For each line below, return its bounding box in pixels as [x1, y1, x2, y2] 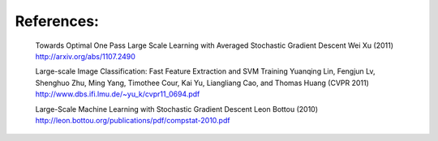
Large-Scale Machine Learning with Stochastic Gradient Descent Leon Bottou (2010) [35, 104, 319, 113]
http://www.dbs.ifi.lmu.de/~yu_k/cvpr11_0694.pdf [35, 89, 200, 99]
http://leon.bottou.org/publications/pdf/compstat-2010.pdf [35, 115, 230, 125]
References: [15, 12, 99, 30]
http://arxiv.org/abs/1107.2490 [35, 51, 135, 61]
